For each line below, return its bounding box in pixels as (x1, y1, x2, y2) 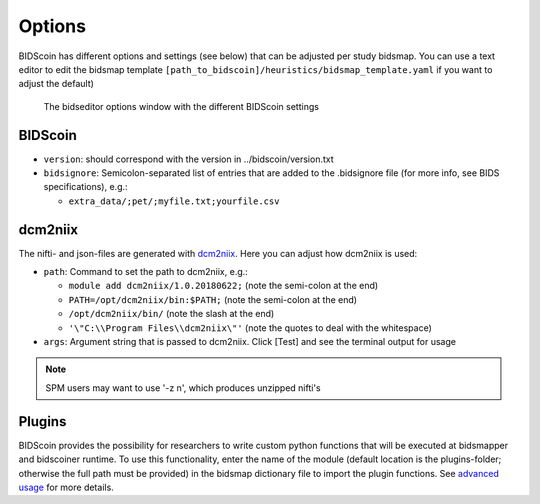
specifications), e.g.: (43, 181, 129, 193)
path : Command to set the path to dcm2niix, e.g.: (43, 266, 249, 278)
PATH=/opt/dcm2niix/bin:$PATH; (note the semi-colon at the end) (68, 293, 358, 305)
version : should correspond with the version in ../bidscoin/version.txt (43, 153, 334, 165)
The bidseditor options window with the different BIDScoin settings (43, 100, 320, 112)
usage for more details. (18, 481, 114, 493)
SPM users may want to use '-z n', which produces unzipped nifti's (45, 381, 322, 394)
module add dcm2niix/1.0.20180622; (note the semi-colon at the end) (68, 280, 379, 292)
